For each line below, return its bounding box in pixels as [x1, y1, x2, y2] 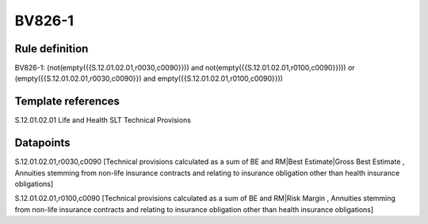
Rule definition [14, 42, 89, 55]
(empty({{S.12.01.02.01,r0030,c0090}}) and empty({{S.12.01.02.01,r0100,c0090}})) [14, 74, 283, 83]
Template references [14, 95, 120, 108]
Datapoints [14, 136, 71, 150]
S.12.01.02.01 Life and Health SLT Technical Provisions [14, 116, 192, 125]
